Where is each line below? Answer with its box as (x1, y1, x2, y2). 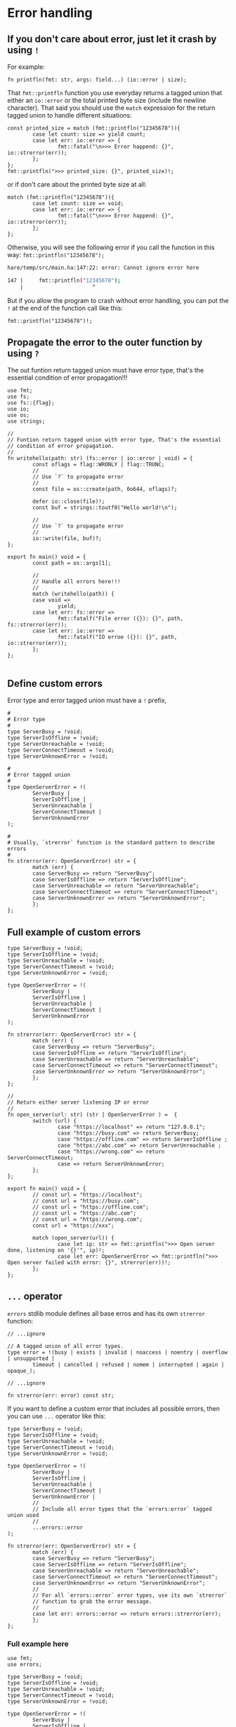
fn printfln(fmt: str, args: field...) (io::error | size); (7, 76, 188, 83)
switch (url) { (32, 1118, 77, 1125)
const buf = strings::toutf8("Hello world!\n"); (32, 504, 178, 511)
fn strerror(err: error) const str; (7, 1392, 114, 1399)
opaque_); (7, 1367, 37, 1374)
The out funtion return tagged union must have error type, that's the (7, 366, 204, 375)
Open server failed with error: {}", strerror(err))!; (7, 1259, 171, 1266)
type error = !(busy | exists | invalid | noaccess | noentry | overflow (7, 1349, 228, 1356)
